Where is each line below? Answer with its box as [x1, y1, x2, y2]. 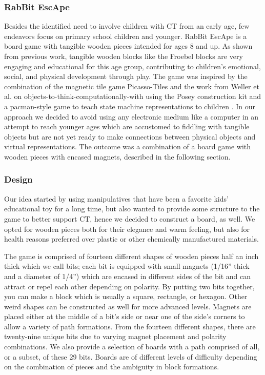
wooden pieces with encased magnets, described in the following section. [4, 151, 231, 162]
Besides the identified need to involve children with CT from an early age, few [4, 21, 250, 31]
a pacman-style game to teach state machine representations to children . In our [4, 101, 256, 111]
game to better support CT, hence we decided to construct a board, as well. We [4, 213, 255, 224]
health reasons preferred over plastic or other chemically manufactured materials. [4, 233, 259, 244]
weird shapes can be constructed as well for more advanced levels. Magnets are [4, 301, 252, 311]
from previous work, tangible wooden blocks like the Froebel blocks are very [4, 51, 243, 61]
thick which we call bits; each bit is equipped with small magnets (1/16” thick [4, 261, 250, 271]
